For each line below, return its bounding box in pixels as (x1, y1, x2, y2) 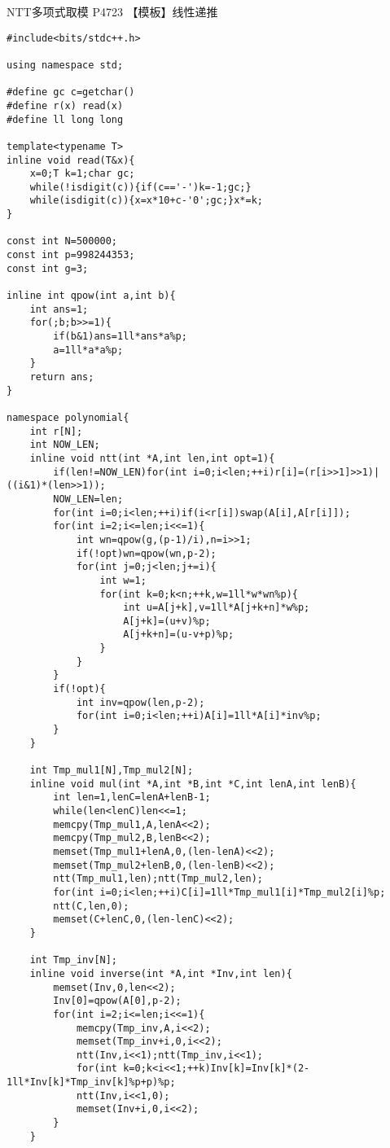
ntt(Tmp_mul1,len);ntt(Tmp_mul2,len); (53, 873, 263, 885)
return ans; (29, 371, 94, 383)
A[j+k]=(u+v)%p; (123, 615, 211, 627)
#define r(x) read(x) (7, 99, 124, 112)
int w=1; (99, 574, 147, 586)
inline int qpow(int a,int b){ (7, 290, 176, 302)
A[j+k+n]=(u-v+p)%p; (123, 629, 234, 641)
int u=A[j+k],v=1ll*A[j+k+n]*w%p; (123, 602, 310, 614)
